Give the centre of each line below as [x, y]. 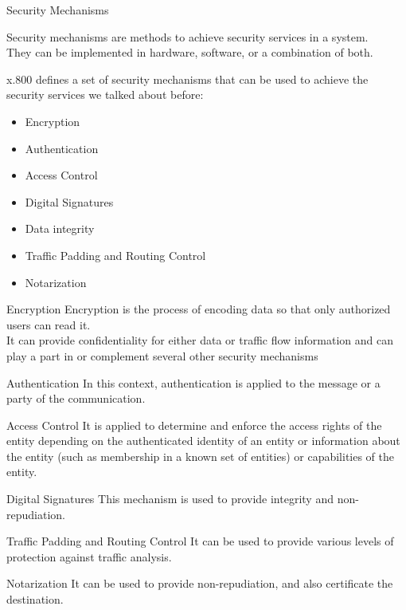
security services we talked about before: [105, 94]
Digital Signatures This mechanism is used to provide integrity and [170, 499]
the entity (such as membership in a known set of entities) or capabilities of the [201, 456]
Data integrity [60, 228]
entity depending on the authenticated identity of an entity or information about [203, 441]
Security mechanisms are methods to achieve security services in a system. [187, 36]
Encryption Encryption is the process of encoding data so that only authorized [199, 309]
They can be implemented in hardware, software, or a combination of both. [190, 52]
